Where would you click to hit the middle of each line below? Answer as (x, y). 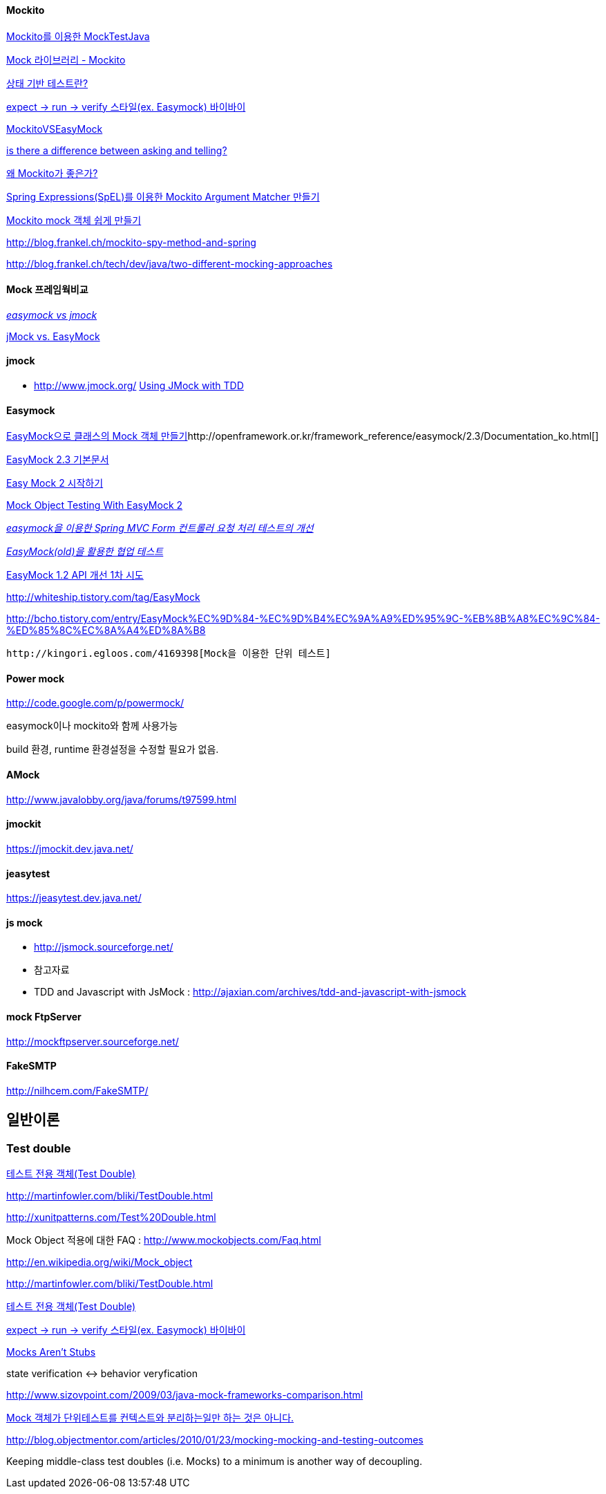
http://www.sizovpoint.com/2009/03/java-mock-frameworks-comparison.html (185, 1395)
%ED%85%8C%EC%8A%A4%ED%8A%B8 (106, 631)
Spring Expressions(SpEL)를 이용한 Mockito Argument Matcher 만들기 (163, 196)
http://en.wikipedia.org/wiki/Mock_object (100, 1262)
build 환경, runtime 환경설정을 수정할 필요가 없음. (113, 749)
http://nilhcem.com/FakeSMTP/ (77, 1090)
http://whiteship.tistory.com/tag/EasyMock (103, 597)
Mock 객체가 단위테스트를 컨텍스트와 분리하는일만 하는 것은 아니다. (150, 1418)
